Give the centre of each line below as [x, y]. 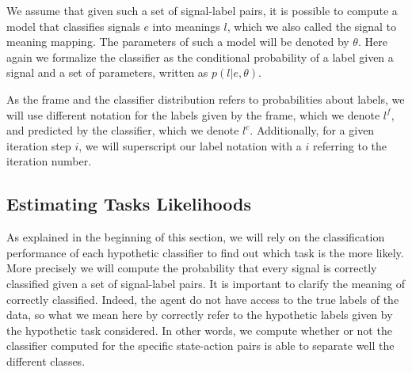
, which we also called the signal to [311, 26]
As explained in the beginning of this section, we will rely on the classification [196, 237]
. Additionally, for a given [312, 130]
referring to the [349, 145]
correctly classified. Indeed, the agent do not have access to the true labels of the [203, 299]
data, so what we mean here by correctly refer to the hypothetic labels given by [200, 315]
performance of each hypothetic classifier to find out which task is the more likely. [205, 252]
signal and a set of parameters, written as [107, 72]
